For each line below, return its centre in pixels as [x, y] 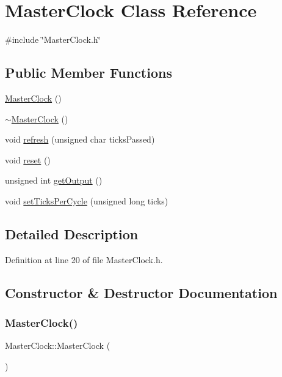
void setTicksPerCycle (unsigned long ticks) [87, 200]
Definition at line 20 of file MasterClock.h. [84, 259]
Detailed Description [72, 233]
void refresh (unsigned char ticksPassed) [80, 139]
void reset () [28, 159]
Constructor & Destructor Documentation [141, 292]
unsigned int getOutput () [54, 180]
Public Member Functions [89, 73]
